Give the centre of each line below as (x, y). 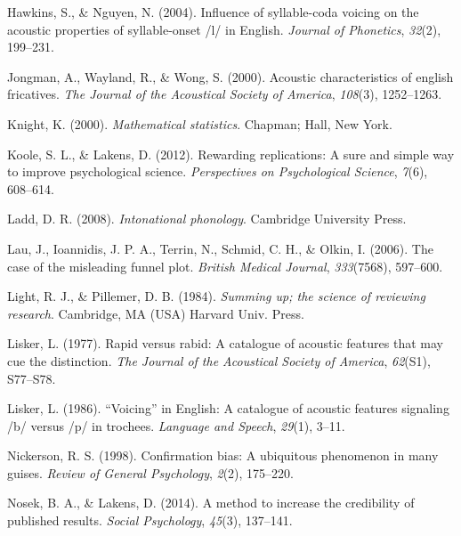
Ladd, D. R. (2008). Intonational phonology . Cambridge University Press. (207, 219)
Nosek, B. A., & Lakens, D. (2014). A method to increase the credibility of (211, 503)
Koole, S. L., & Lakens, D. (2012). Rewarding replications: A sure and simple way (231, 154)
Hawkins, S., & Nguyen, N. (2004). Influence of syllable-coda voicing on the (213, 12)
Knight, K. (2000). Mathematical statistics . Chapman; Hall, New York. (200, 123)
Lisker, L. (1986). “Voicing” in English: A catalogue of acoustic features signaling (228, 408)
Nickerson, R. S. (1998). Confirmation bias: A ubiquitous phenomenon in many (223, 455)
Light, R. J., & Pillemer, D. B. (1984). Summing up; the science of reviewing (216, 296)
